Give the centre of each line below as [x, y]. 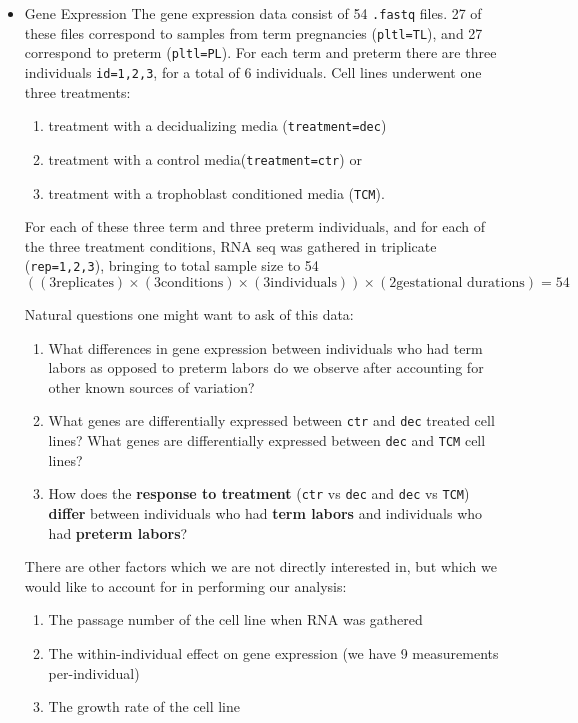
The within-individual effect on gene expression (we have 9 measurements [273, 652]
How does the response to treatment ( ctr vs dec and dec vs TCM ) [259, 493]
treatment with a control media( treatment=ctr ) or [205, 158]
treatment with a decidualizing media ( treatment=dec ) [217, 125]
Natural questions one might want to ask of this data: [189, 314]
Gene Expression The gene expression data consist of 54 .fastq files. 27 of [253, 13]
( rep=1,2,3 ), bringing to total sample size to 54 [171, 265]
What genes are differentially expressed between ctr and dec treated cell [271, 420]
